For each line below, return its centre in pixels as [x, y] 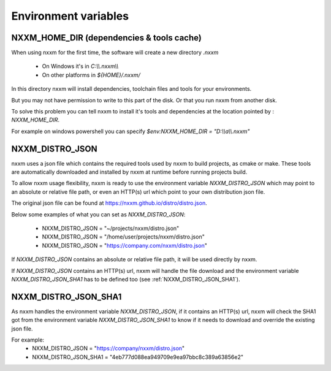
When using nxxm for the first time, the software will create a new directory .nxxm [115, 53]
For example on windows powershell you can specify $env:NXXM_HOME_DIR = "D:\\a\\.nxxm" [131, 131]
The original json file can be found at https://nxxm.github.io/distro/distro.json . [109, 203]
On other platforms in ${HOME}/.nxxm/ [91, 75]
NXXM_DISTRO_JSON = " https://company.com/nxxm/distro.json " [125, 245]
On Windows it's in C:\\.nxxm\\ [80, 66]
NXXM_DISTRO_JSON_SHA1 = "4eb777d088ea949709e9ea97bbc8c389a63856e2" [138, 357]
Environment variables [70, 16]
